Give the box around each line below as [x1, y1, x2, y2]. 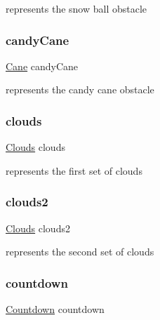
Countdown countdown [6, 302, 105, 316]
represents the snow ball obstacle [6, 1, 147, 15]
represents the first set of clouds [6, 163, 142, 178]
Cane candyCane [6, 58, 79, 73]
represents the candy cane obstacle [6, 82, 154, 97]
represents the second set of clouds [6, 244, 154, 259]
